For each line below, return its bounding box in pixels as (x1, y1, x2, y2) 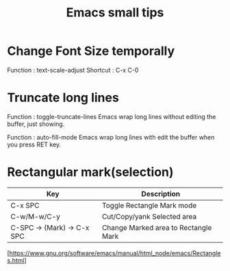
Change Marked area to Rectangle (101, 222, 212, 232)
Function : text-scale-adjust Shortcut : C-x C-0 (7, 66, 139, 74)
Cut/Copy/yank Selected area (101, 211, 197, 221)
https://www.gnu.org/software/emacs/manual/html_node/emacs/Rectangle (9, 248, 221, 257)
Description (141, 189, 181, 198)
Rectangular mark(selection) (7, 164, 174, 180)
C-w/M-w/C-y (10, 211, 60, 221)
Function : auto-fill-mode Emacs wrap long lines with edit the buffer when (7, 133, 215, 141)
